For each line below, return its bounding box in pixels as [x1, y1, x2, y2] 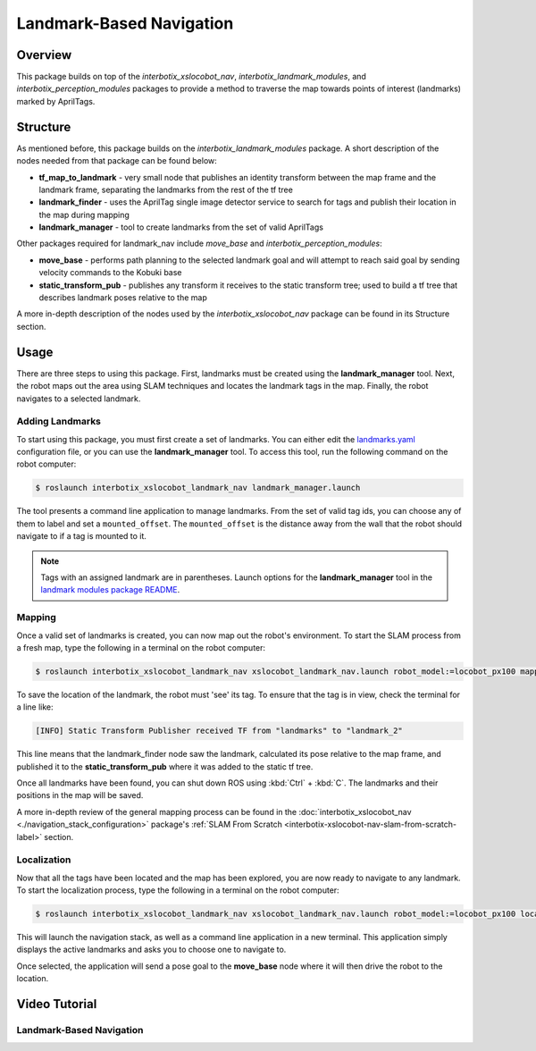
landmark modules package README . [40, 584, 180, 595]
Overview [16, 47, 72, 63]
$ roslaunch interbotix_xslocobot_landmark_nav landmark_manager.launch [35, 483, 361, 493]
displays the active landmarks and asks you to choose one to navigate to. [16, 944, 287, 955]
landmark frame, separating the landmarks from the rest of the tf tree [38, 184, 294, 195]
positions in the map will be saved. [16, 790, 144, 801]
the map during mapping [38, 209, 130, 220]
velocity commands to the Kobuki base [38, 267, 182, 278]
